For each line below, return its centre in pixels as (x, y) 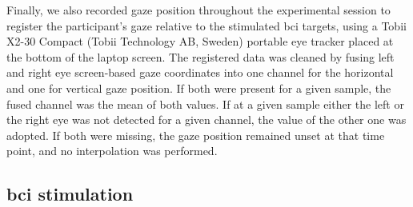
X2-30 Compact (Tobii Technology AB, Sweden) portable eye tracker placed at (200, 41)
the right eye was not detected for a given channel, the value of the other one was (206, 119)
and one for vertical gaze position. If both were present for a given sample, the (199, 88)
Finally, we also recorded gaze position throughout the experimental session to (198, 10)
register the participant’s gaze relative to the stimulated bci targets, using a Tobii (206, 25)
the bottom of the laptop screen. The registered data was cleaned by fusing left (200, 56)
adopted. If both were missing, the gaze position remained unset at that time (196, 135)
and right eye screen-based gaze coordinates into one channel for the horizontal (200, 72)
